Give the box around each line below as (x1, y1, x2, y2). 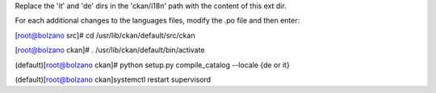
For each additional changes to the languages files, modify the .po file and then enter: (15, 16, 300, 26)
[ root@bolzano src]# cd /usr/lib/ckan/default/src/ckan (15, 30, 195, 40)
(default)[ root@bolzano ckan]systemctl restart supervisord (15, 75, 212, 84)
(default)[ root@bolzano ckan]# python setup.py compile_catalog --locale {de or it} (15, 60, 290, 70)
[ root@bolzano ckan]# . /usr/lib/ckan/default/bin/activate (15, 45, 205, 55)
